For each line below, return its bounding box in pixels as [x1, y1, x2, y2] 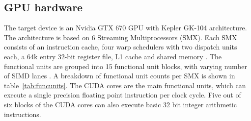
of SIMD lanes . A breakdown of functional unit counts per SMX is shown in [4, 71, 235, 81]
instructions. [4, 109, 41, 119]
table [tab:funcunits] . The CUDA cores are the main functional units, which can [4, 80, 246, 90]
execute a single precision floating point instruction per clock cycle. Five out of [4, 90, 241, 100]
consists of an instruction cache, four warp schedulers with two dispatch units [4, 42, 237, 52]
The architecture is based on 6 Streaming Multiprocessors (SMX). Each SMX [4, 32, 237, 42]
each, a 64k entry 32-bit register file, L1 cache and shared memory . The [4, 51, 222, 61]
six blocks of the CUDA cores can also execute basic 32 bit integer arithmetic [4, 99, 237, 109]
